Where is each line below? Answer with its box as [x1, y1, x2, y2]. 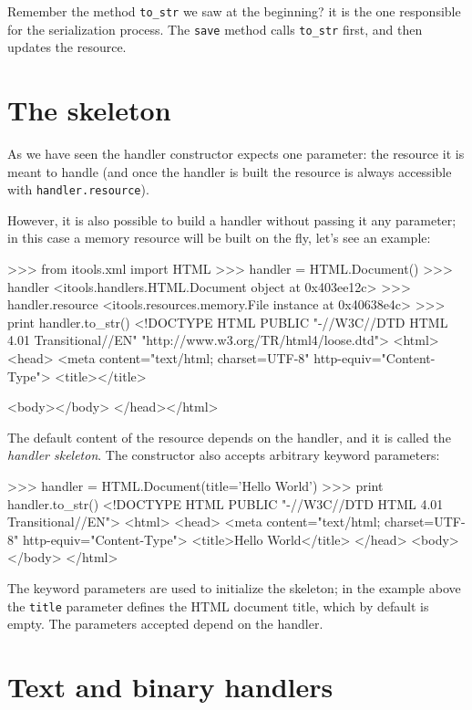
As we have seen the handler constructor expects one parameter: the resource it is [7, 144, 465, 163]
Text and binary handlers [7, 668, 333, 705]
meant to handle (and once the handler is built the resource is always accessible [7, 162, 452, 181]
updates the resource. [7, 37, 127, 57]
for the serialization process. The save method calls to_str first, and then [7, 19, 423, 38]
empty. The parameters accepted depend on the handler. [7, 614, 323, 633]
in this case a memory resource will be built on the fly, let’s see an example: [7, 228, 431, 247]
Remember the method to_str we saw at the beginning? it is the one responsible [7, 2, 461, 20]
